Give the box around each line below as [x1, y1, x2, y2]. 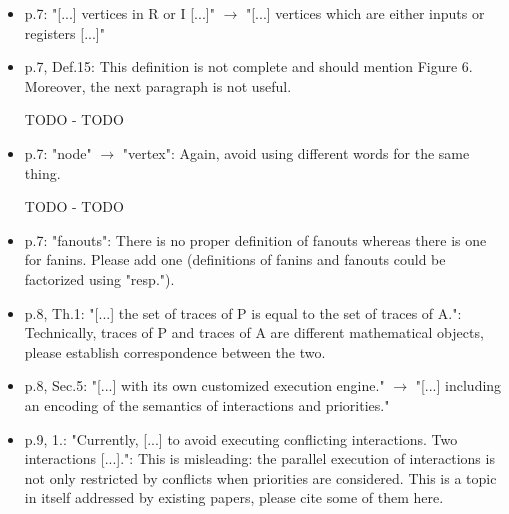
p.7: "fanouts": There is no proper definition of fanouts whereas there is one [24, 229, 487, 250]
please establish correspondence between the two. [24, 341, 326, 362]
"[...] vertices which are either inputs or [245, 3, 485, 23]
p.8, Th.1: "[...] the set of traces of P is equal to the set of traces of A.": [24, 302, 462, 323]
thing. [24, 162, 61, 183]
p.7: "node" [24, 142, 92, 163]
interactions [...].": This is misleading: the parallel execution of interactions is [24, 448, 495, 469]
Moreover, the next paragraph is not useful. [24, 75, 292, 96]
